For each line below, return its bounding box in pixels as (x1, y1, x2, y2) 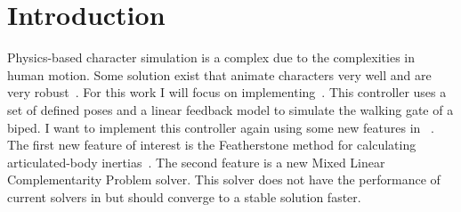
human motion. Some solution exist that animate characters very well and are (7, 65, 432, 84)
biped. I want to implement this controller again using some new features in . (7, 118, 434, 136)
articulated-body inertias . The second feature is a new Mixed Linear (7, 152, 385, 171)
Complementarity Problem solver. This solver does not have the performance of (7, 170, 441, 189)
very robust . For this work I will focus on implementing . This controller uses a (7, 83, 447, 102)
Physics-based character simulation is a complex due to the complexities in (7, 48, 416, 67)
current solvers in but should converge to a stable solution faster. (7, 187, 361, 206)
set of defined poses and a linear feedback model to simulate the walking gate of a (7, 100, 454, 118)
